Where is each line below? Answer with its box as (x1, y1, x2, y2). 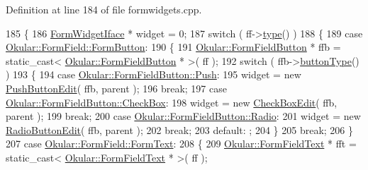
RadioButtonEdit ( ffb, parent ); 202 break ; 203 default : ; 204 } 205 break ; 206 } (6, 122, 353, 137)
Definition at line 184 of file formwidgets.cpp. (6, 2, 202, 16)
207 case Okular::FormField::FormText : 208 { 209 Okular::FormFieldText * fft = (6, 136, 357, 151)
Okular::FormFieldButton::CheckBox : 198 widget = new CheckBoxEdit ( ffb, (6, 95, 338, 109)
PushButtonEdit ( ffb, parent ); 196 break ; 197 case (6, 80, 227, 95)
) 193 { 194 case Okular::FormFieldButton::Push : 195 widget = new (6, 67, 301, 82)
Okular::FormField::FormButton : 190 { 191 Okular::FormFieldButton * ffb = (6, 40, 341, 54)
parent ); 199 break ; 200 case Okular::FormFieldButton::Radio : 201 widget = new (6, 109, 361, 123)
